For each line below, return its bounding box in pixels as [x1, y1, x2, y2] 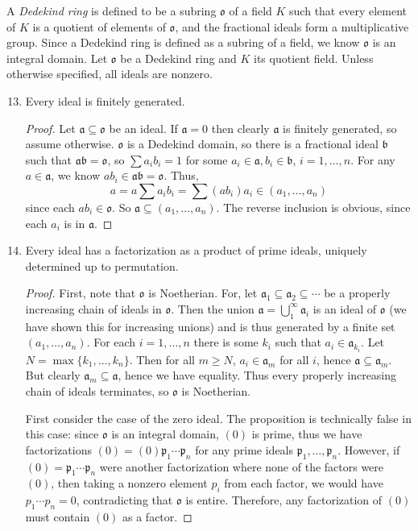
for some [185, 151, 228, 168]
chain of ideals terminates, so [25, 382, 169, 399]
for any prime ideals [195, 441, 294, 458]
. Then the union [171, 300, 255, 317]
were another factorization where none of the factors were [99, 458, 384, 475]
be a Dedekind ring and [120, 49, 237, 66]
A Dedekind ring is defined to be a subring [6, 2, 217, 19]
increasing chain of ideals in [25, 300, 162, 317]
